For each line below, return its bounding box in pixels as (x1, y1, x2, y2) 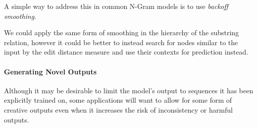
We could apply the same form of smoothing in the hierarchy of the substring (4, 27, 239, 38)
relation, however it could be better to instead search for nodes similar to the (4, 37, 238, 47)
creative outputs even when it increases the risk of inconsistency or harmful (4, 104, 233, 115)
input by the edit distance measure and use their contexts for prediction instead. (4, 47, 249, 57)
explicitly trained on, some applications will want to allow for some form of (4, 95, 232, 105)
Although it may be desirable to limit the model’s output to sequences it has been (4, 85, 254, 95)
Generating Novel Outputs (4, 66, 97, 76)
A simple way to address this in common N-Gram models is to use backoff (4, 1, 228, 11)
